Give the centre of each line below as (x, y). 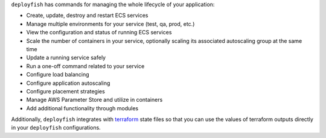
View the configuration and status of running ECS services (99, 33)
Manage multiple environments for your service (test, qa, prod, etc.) (110, 24)
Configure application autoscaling (68, 83)
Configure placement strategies (66, 91)
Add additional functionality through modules (82, 108)
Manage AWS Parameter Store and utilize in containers (94, 100)
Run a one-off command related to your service (85, 66)
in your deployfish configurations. (56, 128)
